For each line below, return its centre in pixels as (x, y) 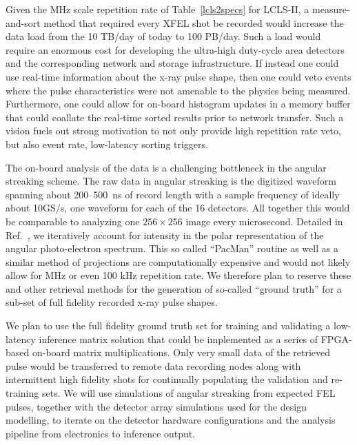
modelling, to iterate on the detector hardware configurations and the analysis (171, 420)
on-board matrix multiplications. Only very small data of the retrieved (181, 352)
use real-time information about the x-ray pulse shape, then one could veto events (178, 76)
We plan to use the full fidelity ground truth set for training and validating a (168, 325)
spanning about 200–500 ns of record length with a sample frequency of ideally (173, 194)
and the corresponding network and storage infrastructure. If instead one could (172, 63)
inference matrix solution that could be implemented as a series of (178, 339)
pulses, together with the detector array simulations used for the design (156, 406)
